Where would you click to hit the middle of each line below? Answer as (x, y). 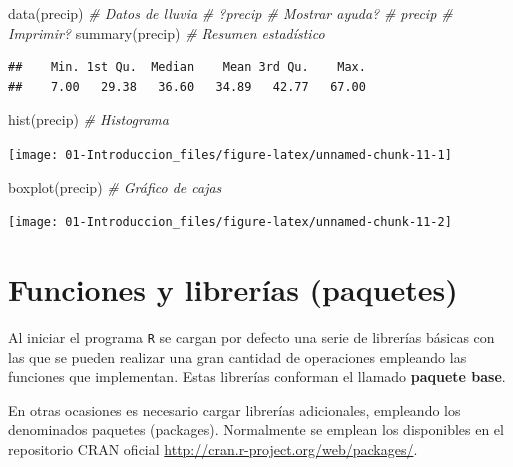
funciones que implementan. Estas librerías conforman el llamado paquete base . (257, 376)
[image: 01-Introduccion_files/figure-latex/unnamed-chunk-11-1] (230, 154)
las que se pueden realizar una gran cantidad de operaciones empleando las (237, 356)
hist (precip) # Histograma (88, 119)
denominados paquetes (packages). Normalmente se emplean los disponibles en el (256, 429)
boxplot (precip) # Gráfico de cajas (115, 186)
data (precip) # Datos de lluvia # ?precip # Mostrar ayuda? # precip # (230, 13)
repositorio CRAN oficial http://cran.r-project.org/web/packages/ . (213, 449)
